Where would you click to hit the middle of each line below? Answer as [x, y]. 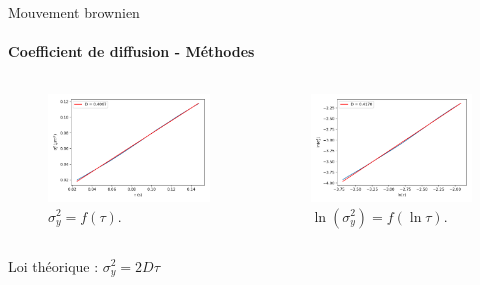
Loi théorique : [53, 265]
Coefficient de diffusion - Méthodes [131, 51]
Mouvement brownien [74, 12]
